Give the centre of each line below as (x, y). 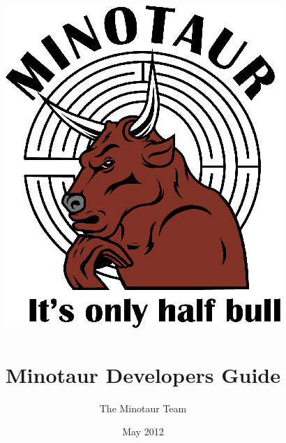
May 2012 (143, 431)
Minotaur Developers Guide (143, 374)
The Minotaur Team (143, 408)
